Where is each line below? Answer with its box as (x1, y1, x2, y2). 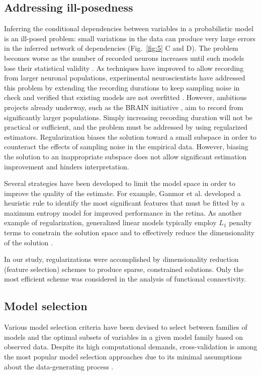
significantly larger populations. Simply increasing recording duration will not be (4, 112, 253, 122)
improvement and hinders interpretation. (4, 161, 129, 171)
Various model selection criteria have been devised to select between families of (4, 322, 247, 332)
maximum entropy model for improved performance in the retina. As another (4, 207, 242, 218)
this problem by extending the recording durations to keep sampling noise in (4, 82, 240, 92)
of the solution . (4, 237, 53, 247)
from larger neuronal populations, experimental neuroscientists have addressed (4, 72, 245, 83)
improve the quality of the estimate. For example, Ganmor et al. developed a (4, 187, 241, 198)
